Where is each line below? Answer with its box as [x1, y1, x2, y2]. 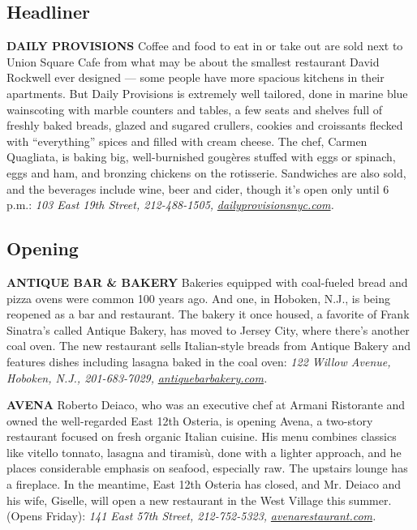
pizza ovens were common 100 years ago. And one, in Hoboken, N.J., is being [6, 289, 390, 306]
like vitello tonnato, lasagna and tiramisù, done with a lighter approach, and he [6, 443, 402, 460]
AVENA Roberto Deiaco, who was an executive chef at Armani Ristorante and [6, 396, 406, 413]
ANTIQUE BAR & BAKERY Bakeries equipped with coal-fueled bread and [6, 273, 408, 290]
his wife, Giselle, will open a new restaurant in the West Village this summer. [6, 491, 392, 508]
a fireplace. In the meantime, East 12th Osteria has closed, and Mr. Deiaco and [6, 476, 402, 493]
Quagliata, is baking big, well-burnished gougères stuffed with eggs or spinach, [6, 148, 396, 165]
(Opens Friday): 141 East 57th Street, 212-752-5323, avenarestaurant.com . [6, 507, 376, 524]
